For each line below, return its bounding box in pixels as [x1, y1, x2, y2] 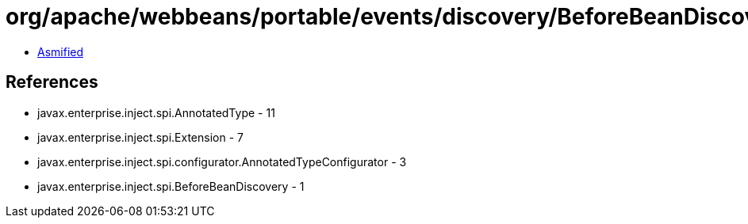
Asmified [37, 44, 84, 59]
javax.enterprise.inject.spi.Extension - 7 [37, 130, 244, 144]
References [6, 72, 98, 93]
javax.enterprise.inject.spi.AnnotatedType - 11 [37, 105, 275, 120]
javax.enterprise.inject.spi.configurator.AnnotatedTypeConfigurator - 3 [37, 154, 407, 169]
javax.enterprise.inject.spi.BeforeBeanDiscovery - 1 [37, 179, 305, 193]
